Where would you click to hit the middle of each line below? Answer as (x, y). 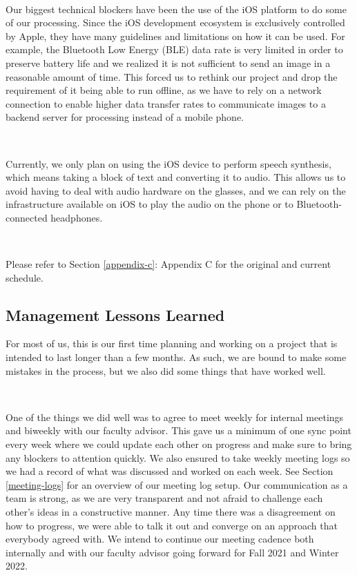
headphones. (77, 217)
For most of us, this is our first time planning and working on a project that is (172, 343)
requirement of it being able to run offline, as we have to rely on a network (164, 90)
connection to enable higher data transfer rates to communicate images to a (166, 103)
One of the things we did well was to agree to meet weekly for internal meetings (175, 417)
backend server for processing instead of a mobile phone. (125, 117)
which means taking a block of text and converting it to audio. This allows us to (176, 177)
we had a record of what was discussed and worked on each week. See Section (170, 471)
